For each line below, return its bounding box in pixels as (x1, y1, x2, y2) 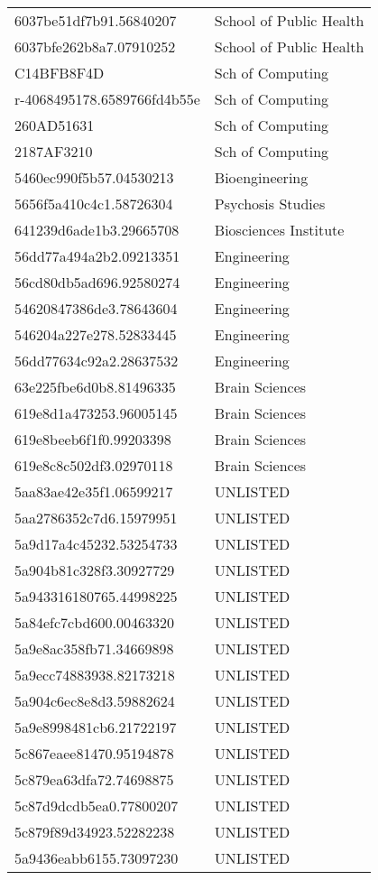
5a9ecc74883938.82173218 (14, 664, 175, 685)
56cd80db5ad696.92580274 (14, 272, 180, 292)
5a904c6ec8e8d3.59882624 (14, 690, 175, 711)
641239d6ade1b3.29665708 (14, 219, 180, 240)
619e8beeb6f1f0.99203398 (14, 429, 171, 449)
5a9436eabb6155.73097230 (14, 848, 179, 868)
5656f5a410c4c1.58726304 (14, 193, 173, 214)
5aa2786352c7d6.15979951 (14, 507, 178, 528)
